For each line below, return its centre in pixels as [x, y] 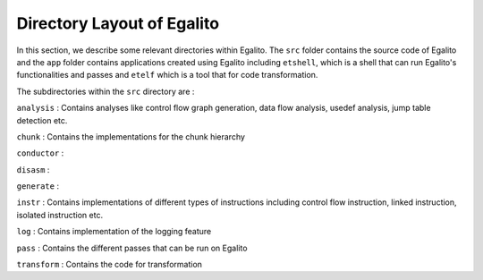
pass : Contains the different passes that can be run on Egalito [132, 248]
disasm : [33, 169]
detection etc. [42, 120]
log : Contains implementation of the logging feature [114, 232]
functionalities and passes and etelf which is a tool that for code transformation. [167, 75]
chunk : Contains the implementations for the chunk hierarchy [131, 136]
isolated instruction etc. [59, 215]
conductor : [40, 153]
